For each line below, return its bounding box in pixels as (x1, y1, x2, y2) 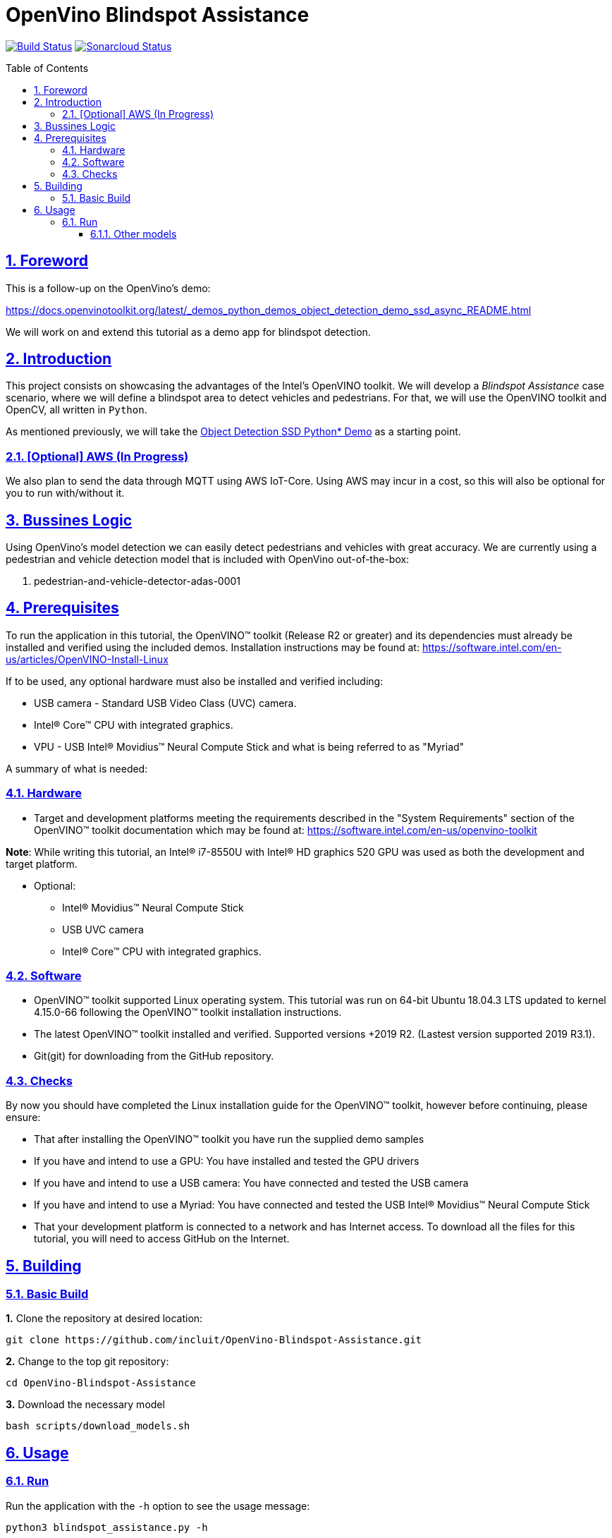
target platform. (6, 857, 78, 870)
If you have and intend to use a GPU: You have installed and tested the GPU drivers (34, 1155, 420, 1168)
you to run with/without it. (6, 487, 125, 499)
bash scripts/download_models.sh (6, 1420, 190, 1432)
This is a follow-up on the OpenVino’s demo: (6, 281, 211, 294)
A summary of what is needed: (6, 762, 148, 775)
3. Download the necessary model (6, 1398, 165, 1411)
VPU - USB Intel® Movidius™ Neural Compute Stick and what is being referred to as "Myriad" (34, 740, 465, 753)
